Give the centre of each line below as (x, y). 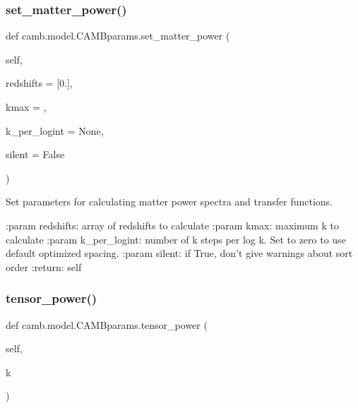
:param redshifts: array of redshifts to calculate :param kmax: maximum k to (172, 225)
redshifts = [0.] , (39, 83)
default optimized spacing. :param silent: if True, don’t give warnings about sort (179, 253)
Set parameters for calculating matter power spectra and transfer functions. (169, 202)
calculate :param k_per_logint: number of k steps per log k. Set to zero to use (176, 239)
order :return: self (44, 266)
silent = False (35, 154)
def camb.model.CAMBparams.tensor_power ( (107, 324)
